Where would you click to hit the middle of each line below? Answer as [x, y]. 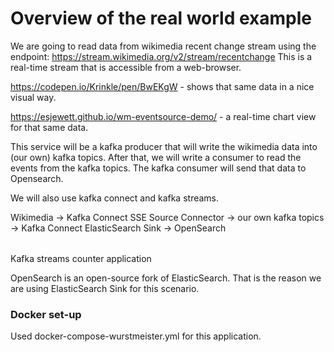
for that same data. [49, 127]
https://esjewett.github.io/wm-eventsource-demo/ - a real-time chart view [163, 116]
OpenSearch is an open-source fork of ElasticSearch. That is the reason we [166, 278]
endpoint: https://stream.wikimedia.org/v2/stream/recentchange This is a [161, 56]
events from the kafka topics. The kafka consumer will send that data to [158, 168]
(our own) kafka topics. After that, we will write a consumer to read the [156, 157]
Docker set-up [46, 314]
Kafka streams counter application [81, 258]
